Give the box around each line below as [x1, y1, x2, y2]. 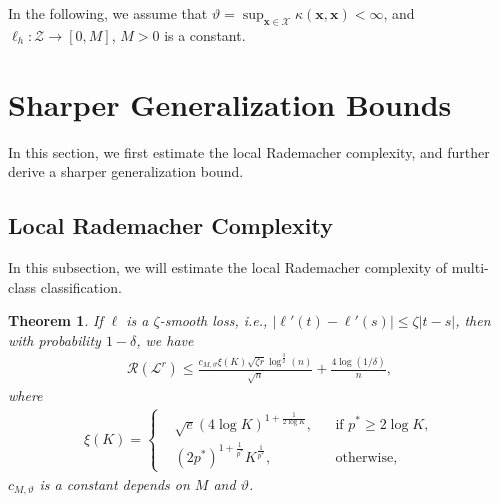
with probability [8, 329, 101, 350]
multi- [451, 256, 489, 277]
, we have [136, 329, 194, 350]
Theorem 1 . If [8, 310, 103, 331]
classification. [40, 276, 122, 297]
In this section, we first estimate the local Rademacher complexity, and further [8, 141, 490, 162]
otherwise [335, 450, 394, 465]
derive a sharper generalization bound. [8, 161, 244, 182]
